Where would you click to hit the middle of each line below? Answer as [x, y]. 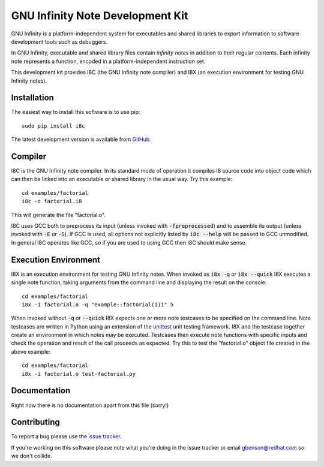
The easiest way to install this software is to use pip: [76, 112]
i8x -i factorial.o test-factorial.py [79, 374]
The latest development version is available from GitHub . [81, 139]
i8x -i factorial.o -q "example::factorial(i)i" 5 [98, 305]
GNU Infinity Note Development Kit [100, 16]
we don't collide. [31, 456]
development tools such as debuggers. [59, 41]
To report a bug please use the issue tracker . [67, 436]
